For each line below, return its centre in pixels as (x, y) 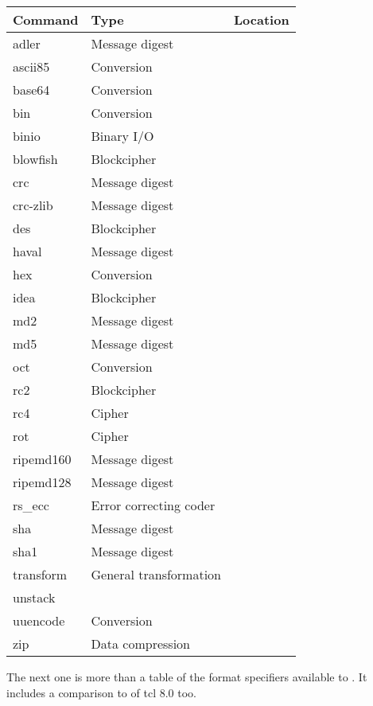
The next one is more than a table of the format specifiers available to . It (187, 677)
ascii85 (31, 66)
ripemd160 (42, 459)
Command (46, 20)
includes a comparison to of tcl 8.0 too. (101, 692)
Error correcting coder (153, 505)
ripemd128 (42, 482)
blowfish (35, 159)
